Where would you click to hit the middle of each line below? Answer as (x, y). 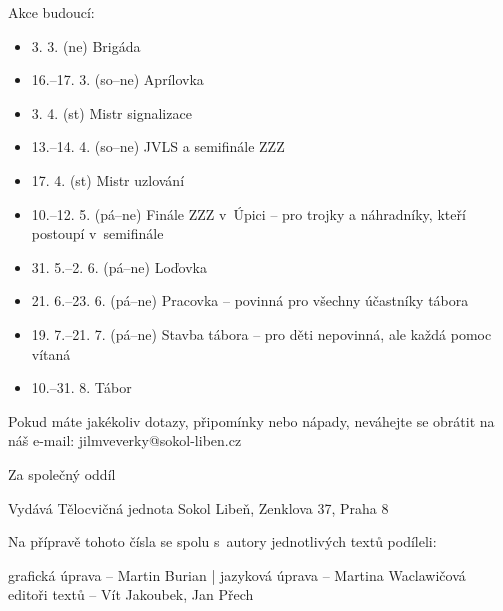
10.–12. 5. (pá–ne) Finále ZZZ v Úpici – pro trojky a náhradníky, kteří (248, 213)
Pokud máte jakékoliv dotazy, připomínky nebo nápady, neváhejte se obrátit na (251, 420)
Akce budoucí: (51, 12)
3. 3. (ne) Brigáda (86, 45)
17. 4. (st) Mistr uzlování (108, 179)
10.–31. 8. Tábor (81, 387)
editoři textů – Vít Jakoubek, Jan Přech (131, 594)
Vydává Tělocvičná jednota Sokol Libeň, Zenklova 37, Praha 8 (198, 507)
